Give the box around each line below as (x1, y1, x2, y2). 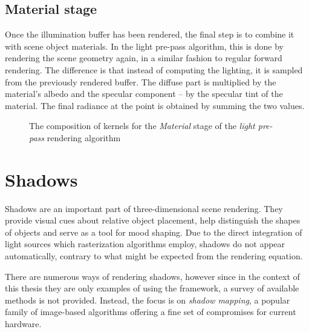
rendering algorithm (47, 131, 121, 144)
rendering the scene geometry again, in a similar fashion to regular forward (5, 51, 282, 64)
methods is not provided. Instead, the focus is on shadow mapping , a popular (5, 293, 290, 306)
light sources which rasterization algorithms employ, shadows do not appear (5, 237, 285, 250)
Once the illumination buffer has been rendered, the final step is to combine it (5, 28, 294, 41)
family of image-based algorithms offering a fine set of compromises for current (5, 305, 296, 318)
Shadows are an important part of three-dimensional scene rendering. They (5, 202, 283, 214)
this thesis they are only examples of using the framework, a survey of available (5, 282, 299, 294)
